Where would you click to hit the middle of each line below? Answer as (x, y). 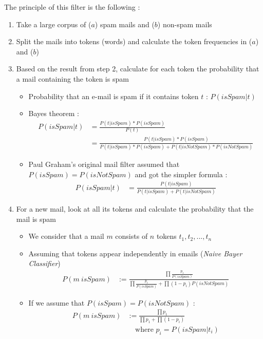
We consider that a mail (66, 236)
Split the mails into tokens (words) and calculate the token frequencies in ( (134, 41)
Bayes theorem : (54, 113)
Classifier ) (44, 263)
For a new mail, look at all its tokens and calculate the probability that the (135, 208)
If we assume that (57, 302)
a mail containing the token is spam (72, 78)
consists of (131, 236)
